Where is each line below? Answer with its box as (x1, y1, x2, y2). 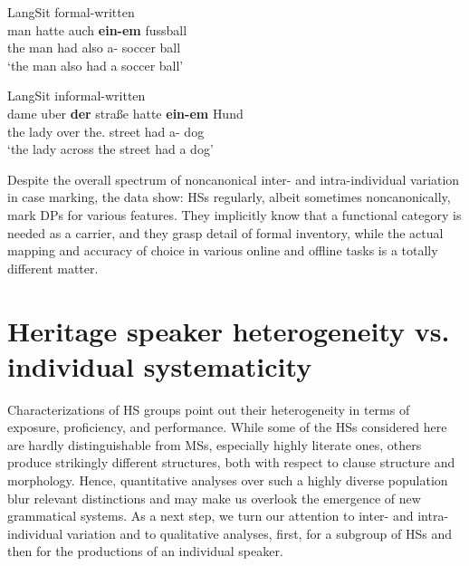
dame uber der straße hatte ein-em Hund (7, 103, 244, 122)
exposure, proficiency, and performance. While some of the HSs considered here (7, 417, 447, 436)
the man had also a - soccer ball (7, 38, 181, 57)
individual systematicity (7, 347, 312, 384)
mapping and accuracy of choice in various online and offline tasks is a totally (7, 241, 438, 260)
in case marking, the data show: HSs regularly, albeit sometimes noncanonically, (7, 187, 451, 206)
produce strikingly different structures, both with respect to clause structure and (7, 453, 455, 472)
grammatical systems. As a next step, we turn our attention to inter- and (7, 506, 414, 525)
